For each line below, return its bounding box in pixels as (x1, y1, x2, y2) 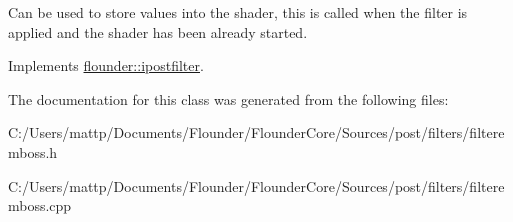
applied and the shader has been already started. (8, 21, 308, 42)
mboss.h (8, 141, 58, 162)
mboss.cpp (8, 195, 72, 216)
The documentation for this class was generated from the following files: (8, 88, 449, 109)
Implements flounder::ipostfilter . (8, 55, 204, 76)
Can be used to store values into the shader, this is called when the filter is (8, 2, 468, 22)
